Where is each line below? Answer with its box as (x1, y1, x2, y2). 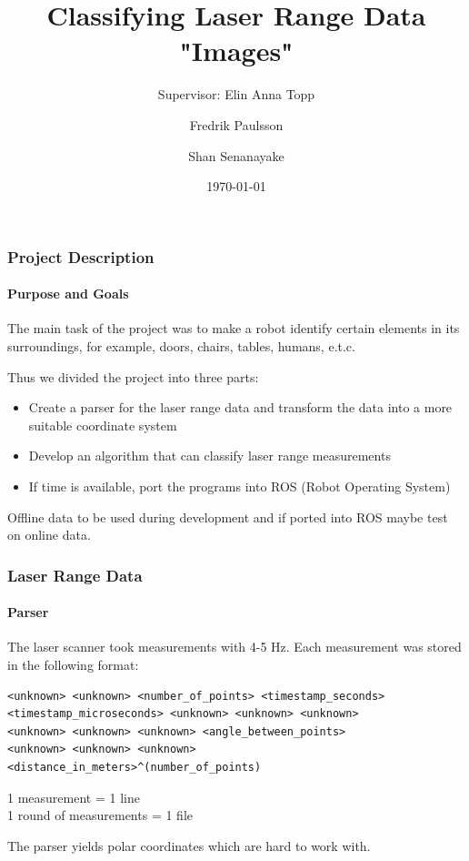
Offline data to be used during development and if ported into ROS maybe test (7, 507, 448, 526)
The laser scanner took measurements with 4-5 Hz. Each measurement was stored (7, 637, 462, 656)
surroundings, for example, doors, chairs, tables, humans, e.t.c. (7, 337, 355, 355)
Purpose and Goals (7, 284, 129, 303)
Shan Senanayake (188, 146, 284, 165)
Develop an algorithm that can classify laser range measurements (28, 446, 391, 465)
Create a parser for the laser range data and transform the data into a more (28, 398, 453, 417)
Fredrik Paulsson (189, 115, 284, 134)
